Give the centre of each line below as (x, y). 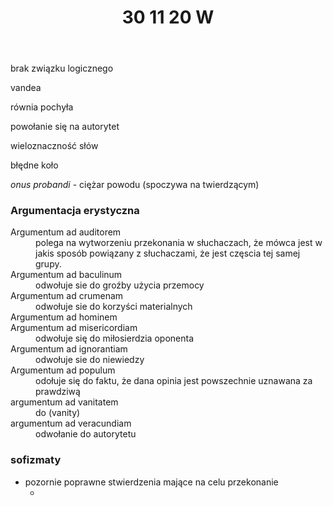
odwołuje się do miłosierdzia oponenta (114, 338)
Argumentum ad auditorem (66, 232)
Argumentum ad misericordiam (74, 328)
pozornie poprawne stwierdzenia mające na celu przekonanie (151, 482)
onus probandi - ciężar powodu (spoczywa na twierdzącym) (135, 185)
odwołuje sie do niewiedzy (90, 360)
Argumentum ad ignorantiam (69, 349)
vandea (26, 88)
